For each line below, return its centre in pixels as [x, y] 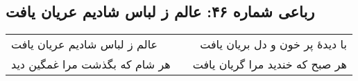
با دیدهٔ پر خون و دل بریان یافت [273, 44]
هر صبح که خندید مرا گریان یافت [270, 64]
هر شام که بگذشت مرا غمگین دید [91, 64]
